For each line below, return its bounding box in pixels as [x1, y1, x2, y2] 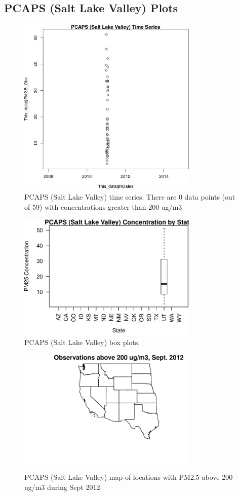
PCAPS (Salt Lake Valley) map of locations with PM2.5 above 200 [24, 472, 233, 482]
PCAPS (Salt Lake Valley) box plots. [24, 336, 140, 347]
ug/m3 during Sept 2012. [24, 481, 102, 492]
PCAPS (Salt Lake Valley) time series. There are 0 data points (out [24, 192, 235, 202]
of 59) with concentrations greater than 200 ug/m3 [24, 201, 182, 212]
